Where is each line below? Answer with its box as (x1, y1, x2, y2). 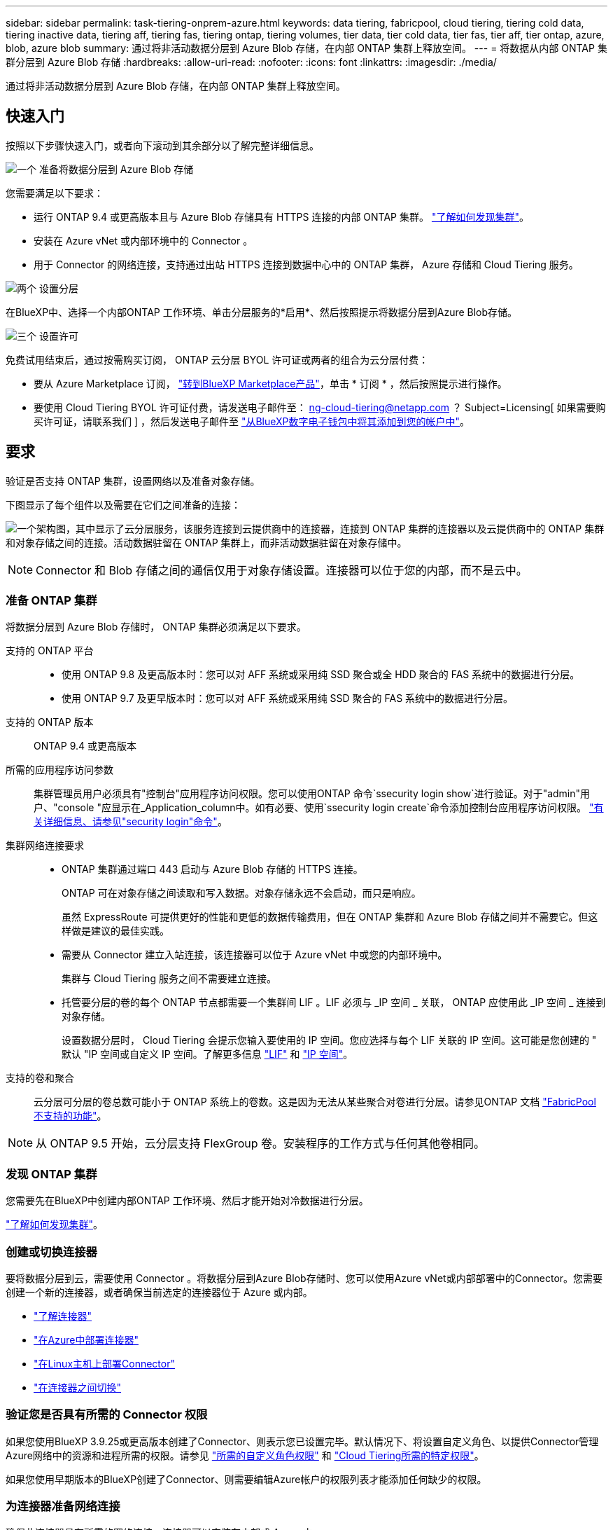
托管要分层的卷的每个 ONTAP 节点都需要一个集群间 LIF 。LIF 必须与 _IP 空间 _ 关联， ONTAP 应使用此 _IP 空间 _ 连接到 (62, 996, 606, 1009)
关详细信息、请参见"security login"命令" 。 (34, 815, 227, 828)
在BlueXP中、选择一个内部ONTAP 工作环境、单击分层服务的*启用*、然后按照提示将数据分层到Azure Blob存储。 (6, 305, 518, 318)
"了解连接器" (34, 1309, 92, 1322)
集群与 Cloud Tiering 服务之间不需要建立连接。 (62, 972, 276, 985)
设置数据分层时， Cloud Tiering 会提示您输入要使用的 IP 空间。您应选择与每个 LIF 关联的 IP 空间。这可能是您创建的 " (62, 1034, 597, 1047)
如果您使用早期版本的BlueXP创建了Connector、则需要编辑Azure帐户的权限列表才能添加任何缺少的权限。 (6, 1473, 487, 1485)
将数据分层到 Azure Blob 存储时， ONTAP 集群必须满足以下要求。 (6, 621, 306, 633)
